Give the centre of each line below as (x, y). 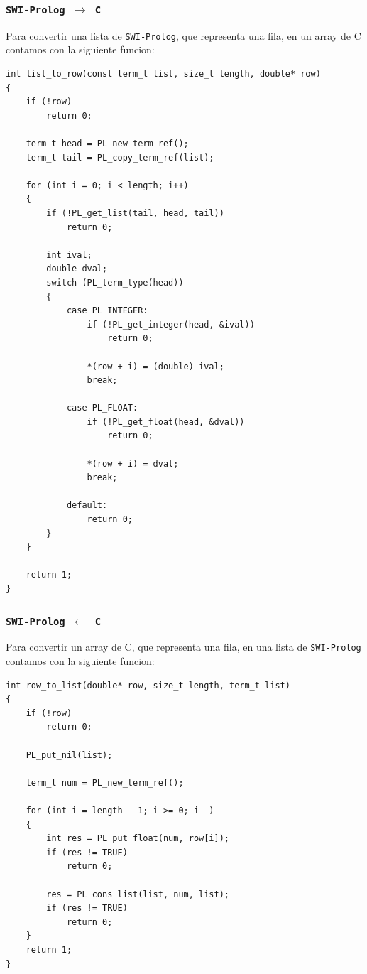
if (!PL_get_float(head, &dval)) (166, 422)
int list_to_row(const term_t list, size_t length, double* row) (163, 74)
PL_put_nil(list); (69, 755)
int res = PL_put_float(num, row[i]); (138, 839)
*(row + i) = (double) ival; (155, 366)
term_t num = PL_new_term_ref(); (105, 783)
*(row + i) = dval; (133, 464)
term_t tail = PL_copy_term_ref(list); (120, 157)
